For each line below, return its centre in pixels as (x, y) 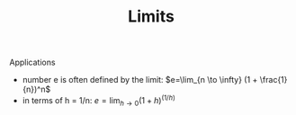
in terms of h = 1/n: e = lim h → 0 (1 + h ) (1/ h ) (99, 101)
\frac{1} (274, 80)
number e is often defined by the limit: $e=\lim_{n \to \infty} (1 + (140, 80)
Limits (151, 17)
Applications (32, 62)
